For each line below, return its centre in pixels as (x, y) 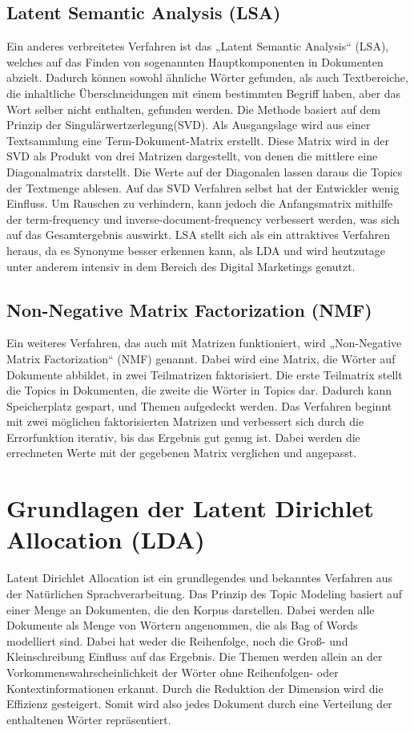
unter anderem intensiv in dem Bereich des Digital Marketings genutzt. (181, 266)
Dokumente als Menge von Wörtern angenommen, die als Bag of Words (182, 625)
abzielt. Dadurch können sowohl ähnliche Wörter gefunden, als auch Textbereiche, (207, 77)
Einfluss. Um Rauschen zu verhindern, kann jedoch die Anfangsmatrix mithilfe (200, 203)
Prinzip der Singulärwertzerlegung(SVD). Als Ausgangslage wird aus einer (189, 125)
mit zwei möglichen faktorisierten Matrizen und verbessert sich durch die (185, 421)
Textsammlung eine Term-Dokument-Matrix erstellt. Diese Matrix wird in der (198, 140)
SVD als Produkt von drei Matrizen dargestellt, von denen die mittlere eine (192, 156)
